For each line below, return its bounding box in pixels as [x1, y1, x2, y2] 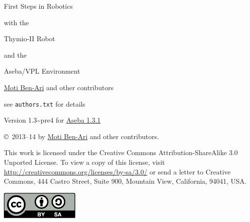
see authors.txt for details [4, 98, 86, 109]
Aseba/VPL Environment [4, 66, 80, 76]
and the [4, 49, 27, 60]
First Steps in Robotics [4, 1, 73, 11]
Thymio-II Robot [4, 33, 55, 44]
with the [4, 17, 29, 27]
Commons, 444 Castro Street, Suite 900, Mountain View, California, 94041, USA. [4, 176, 247, 186]
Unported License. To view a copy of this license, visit [4, 157, 165, 167]
